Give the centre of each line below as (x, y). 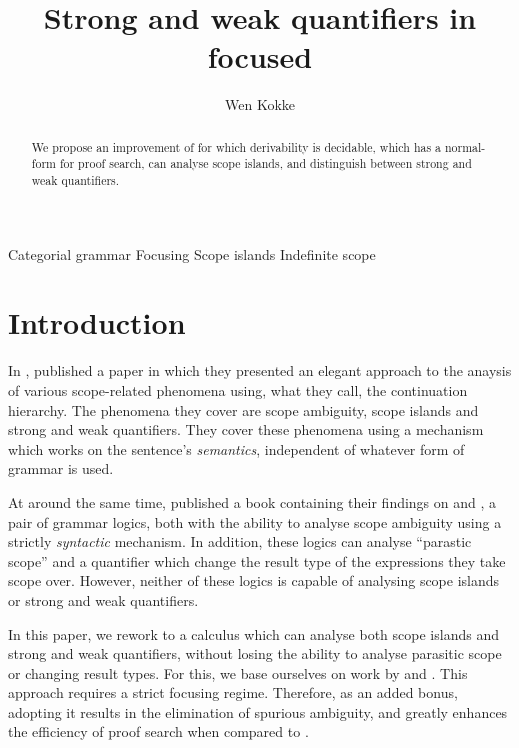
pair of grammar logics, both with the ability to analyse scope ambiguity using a (255, 521)
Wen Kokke (260, 104)
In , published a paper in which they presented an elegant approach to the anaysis (260, 370)
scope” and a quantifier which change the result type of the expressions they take (257, 560)
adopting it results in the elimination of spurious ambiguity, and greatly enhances (258, 711)
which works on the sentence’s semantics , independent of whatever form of (236, 448)
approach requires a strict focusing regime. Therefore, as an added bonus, (233, 692)
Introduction (97, 322)
